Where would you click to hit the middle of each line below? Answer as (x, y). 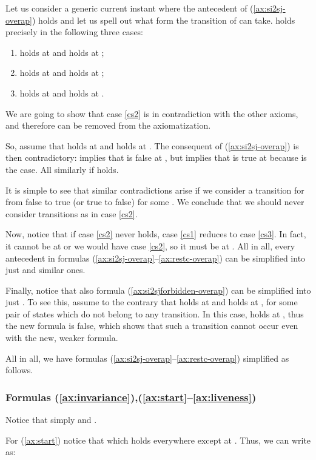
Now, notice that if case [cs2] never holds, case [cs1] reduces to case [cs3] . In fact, (156, 234)
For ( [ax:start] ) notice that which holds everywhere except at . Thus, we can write (158, 440)
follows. (19, 370)
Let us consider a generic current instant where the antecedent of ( (129, 8)
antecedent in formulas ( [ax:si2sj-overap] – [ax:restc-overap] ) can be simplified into (156, 258)
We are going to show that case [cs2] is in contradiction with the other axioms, (152, 113)
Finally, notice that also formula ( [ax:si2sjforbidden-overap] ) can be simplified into (158, 290)
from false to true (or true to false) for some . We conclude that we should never (155, 202)
